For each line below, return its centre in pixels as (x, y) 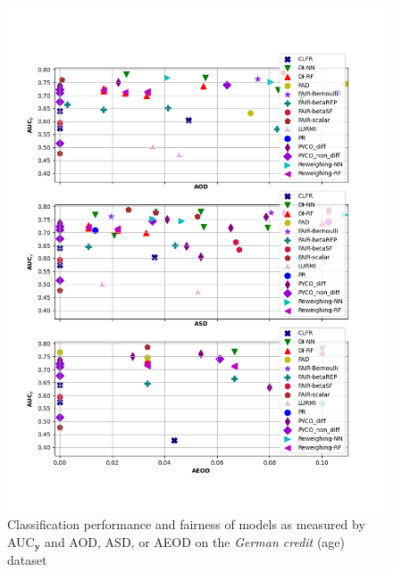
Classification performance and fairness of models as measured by (186, 523)
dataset (27, 559)
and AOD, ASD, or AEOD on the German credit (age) (195, 541)
